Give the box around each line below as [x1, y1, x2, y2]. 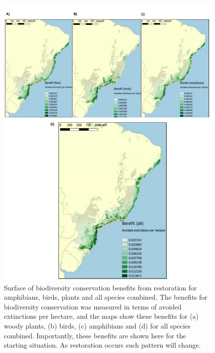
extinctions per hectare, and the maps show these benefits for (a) [4, 311, 199, 321]
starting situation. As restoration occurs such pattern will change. [4, 340, 201, 350]
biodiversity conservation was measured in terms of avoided [4, 301, 182, 311]
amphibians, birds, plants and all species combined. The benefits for [4, 292, 208, 302]
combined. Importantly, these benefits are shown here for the [4, 330, 186, 340]
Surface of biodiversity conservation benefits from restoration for [4, 282, 197, 292]
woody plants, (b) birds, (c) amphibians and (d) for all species [4, 321, 191, 331]
